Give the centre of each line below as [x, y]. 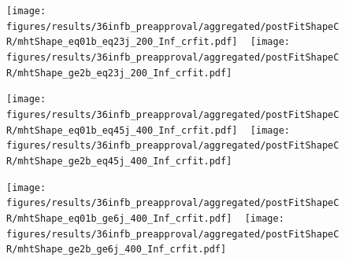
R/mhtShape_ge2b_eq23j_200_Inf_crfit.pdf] [119, 73]
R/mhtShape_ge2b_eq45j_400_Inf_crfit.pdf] [119, 161]
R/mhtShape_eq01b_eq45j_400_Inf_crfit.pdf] [122, 130]
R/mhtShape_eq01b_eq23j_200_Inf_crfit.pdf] [122, 42]
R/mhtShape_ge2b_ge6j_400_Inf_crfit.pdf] [117, 250]
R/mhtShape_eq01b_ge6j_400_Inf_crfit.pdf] [119, 218]
